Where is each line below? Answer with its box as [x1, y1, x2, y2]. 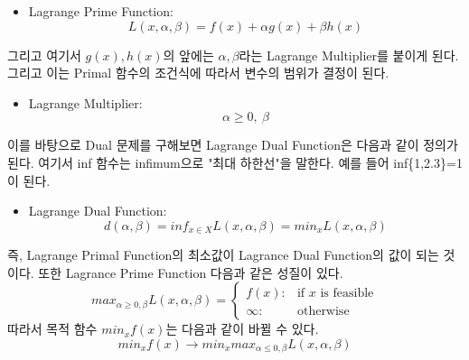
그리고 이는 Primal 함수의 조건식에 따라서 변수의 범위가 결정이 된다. [7, 63, 389, 82]
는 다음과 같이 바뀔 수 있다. [165, 319, 319, 338]
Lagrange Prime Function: [28, 2, 174, 20]
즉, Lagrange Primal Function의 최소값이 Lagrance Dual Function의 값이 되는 [7, 245, 439, 264]
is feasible [320, 287, 374, 300]
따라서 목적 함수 [7, 319, 98, 338]
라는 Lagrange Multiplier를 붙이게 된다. [239, 45, 459, 64]
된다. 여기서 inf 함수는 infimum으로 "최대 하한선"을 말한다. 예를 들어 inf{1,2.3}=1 [7, 152, 463, 171]
